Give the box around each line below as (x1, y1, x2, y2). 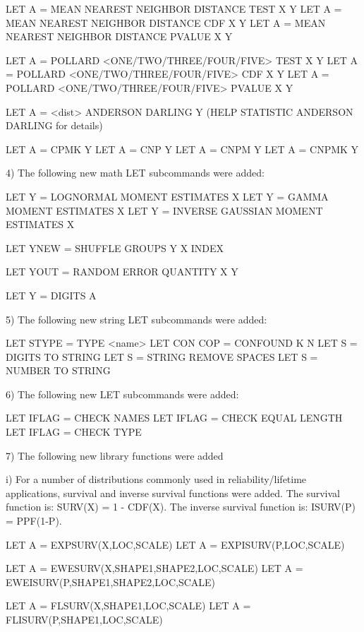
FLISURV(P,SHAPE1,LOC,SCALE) (6, 612, 163, 626)
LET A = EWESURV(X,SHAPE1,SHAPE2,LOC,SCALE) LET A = (6, 561, 303, 576)
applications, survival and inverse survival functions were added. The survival (6, 485, 340, 500)
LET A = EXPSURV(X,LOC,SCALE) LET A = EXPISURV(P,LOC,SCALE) (6, 537, 345, 551)
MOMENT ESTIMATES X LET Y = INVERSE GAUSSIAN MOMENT (6, 203, 323, 217)
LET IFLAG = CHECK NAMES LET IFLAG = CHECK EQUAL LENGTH (6, 410, 343, 425)
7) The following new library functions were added (6, 448, 224, 463)
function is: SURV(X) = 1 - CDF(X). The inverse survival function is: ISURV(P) (6, 499, 356, 514)
